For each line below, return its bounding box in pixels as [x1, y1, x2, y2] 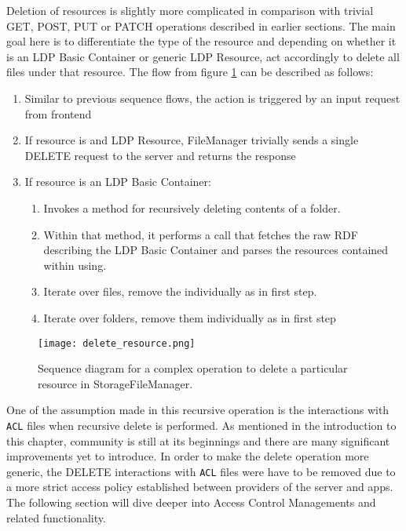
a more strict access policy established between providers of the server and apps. [6, 478, 393, 495]
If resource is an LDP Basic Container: [24, 173, 211, 190]
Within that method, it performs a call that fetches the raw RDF [43, 226, 358, 242]
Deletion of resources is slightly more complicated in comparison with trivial [6, 2, 374, 18]
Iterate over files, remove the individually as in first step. [43, 283, 317, 300]
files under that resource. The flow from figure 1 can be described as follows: [6, 64, 374, 80]
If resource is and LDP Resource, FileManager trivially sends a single [24, 132, 359, 148]
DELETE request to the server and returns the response [24, 147, 296, 163]
